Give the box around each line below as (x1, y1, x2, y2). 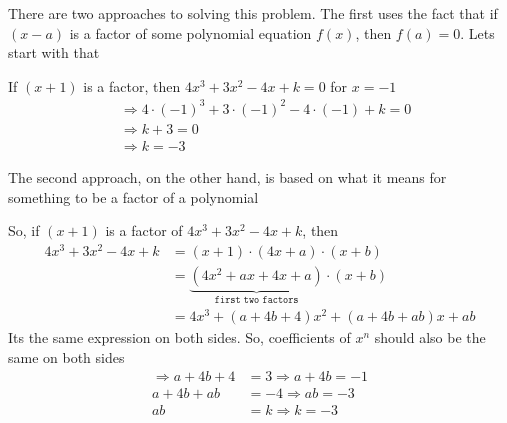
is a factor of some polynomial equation (69, 22, 312, 43)
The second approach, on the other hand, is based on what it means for (8, 166, 447, 187)
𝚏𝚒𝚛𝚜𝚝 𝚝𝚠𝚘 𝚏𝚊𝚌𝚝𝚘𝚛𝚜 (214, 294, 299, 305)
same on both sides (8, 347, 125, 368)
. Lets (460, 22, 495, 43)
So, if (8, 220, 40, 241)
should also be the (374, 327, 486, 348)
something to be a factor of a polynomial (8, 186, 259, 207)
